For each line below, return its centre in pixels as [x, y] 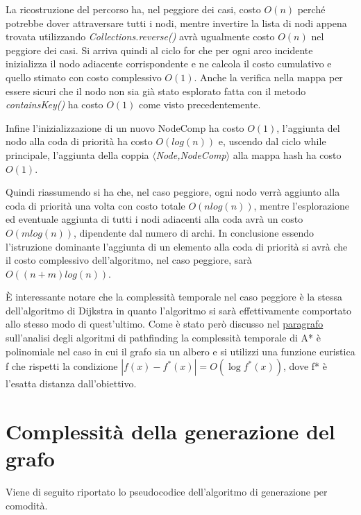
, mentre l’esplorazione [301, 205]
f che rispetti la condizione [62, 366]
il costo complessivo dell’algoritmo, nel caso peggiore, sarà [129, 260]
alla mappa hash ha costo [287, 154]
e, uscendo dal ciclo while [272, 141]
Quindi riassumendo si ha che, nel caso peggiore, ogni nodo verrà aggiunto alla [173, 192]
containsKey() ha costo [54, 104]
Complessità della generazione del [170, 431]
